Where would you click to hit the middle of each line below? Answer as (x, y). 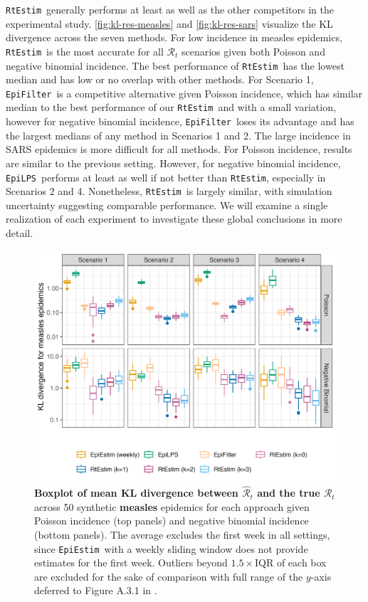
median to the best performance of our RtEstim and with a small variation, (171, 107)
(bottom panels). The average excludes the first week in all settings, (182, 535)
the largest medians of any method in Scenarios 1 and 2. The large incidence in (178, 135)
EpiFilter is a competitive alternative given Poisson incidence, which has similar (184, 93)
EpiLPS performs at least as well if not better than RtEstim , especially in (166, 177)
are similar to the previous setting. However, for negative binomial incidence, (173, 163)
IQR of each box (290, 563)
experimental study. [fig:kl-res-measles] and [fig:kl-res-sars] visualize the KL (169, 23)
